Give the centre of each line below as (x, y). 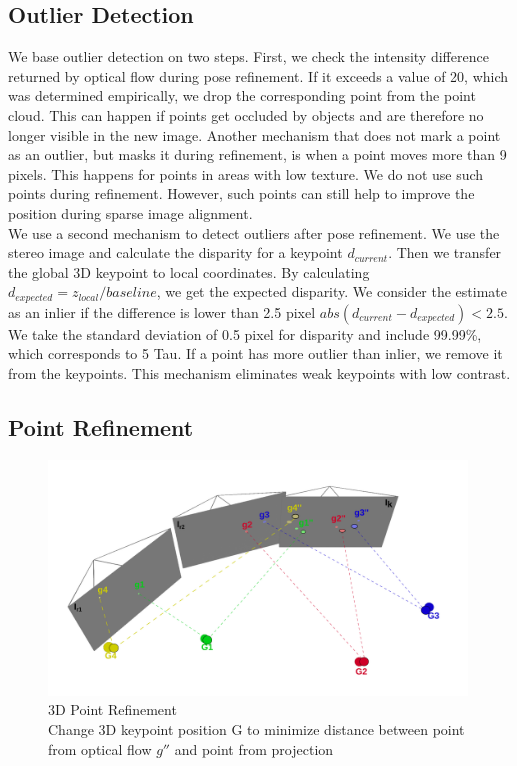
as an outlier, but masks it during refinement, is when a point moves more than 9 (257, 154)
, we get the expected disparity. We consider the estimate (332, 291)
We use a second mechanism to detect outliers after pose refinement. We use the (254, 232)
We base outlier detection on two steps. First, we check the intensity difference (248, 56)
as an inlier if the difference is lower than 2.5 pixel (162, 311)
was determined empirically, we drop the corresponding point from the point (242, 95)
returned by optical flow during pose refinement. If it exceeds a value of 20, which (258, 75)
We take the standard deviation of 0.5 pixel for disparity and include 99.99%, (245, 333)
